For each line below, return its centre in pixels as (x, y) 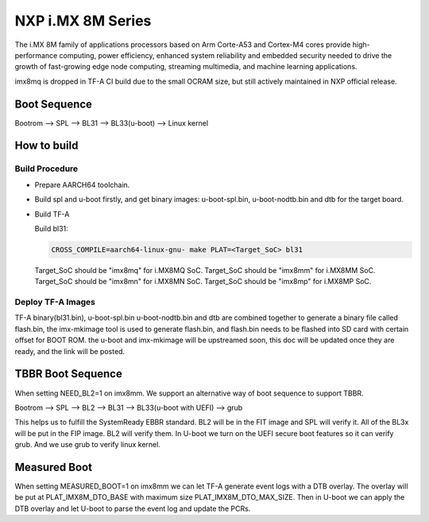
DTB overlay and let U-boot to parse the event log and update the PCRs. (133, 508)
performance (36, 55)
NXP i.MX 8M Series (83, 21)
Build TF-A (52, 214)
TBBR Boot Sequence (68, 374)
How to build (46, 146)
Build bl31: (52, 228)
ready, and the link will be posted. (70, 351)
